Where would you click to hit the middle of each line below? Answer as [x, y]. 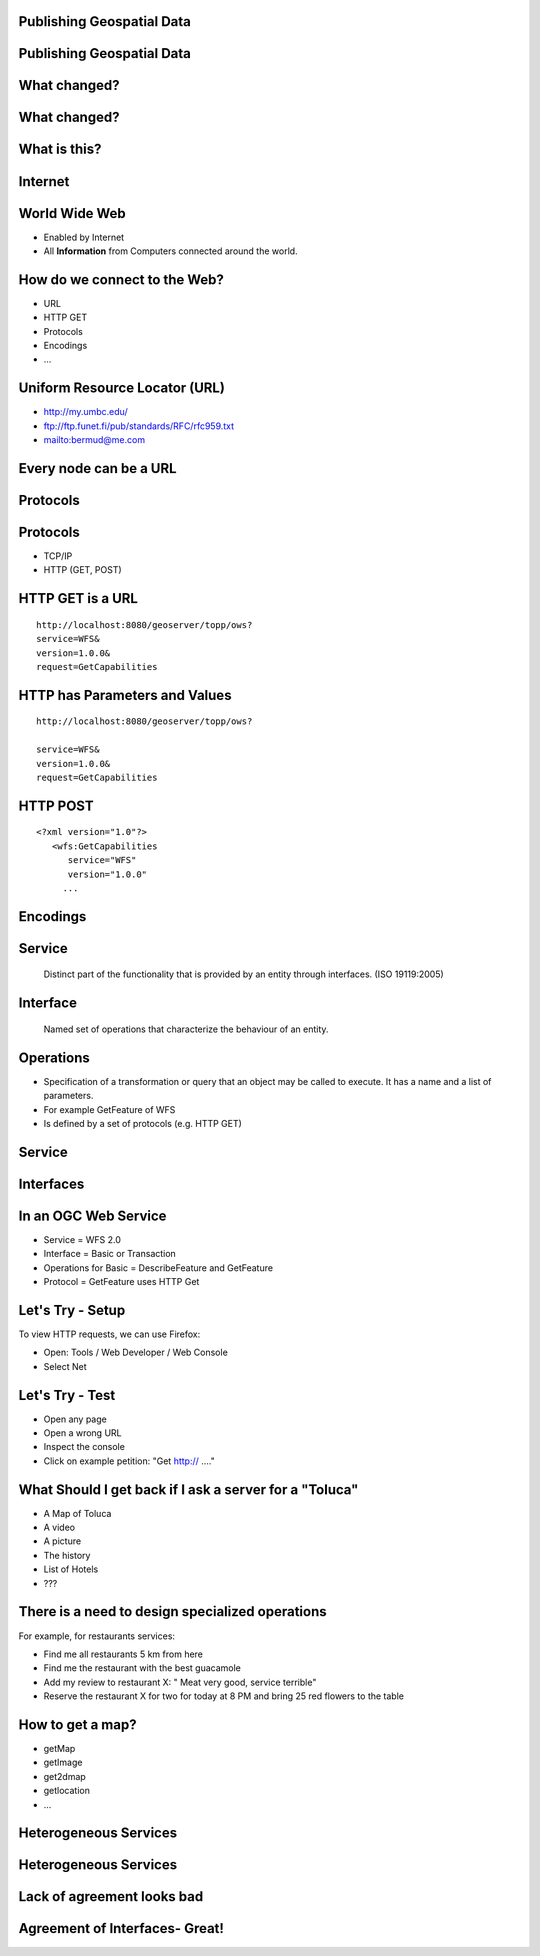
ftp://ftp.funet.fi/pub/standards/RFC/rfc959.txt [139, 426]
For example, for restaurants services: [96, 1636]
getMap [59, 1749]
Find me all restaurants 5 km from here [123, 1654]
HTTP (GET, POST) [82, 570]
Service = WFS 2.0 [82, 1239]
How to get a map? [77, 1724]
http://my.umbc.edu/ [86, 412]
